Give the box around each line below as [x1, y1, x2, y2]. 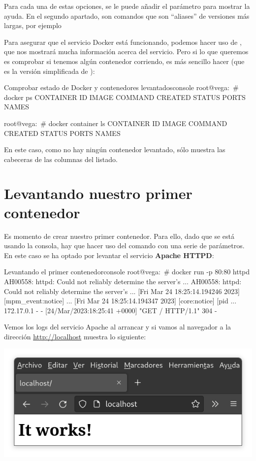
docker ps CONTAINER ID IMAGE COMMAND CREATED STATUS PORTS [4, 92, 246, 102]
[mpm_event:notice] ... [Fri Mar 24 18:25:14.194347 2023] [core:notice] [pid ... [4, 296, 237, 306]
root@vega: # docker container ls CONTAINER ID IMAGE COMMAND [4, 118, 227, 128]
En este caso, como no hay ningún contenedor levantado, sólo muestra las [4, 144, 225, 155]
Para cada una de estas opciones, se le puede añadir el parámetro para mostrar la [4, 1, 250, 11]
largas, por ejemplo [4, 20, 62, 31]
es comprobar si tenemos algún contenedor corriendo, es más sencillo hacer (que [4, 56, 245, 66]
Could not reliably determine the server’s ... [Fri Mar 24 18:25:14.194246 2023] [4, 286, 240, 296]
